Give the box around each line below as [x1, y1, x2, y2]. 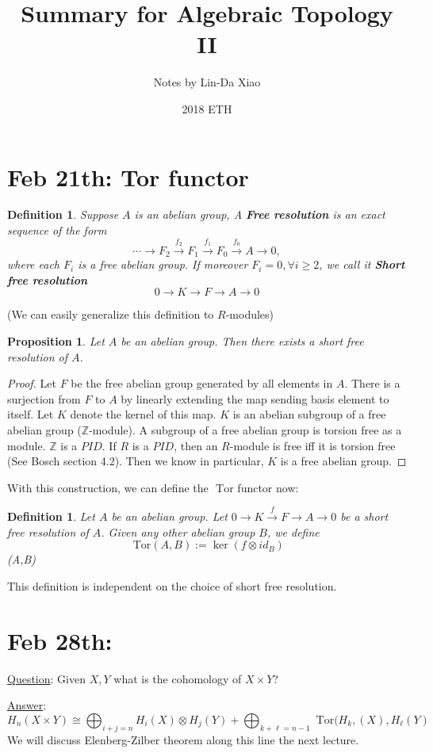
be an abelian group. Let [111, 508, 228, 525]
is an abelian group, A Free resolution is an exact [134, 206, 385, 223]
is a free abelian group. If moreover [78, 256, 248, 273]
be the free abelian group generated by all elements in [71, 375, 333, 392]
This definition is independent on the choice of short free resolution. [7, 577, 337, 594]
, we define [266, 523, 320, 540]
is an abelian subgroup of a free [232, 406, 386, 422]
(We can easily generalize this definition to [7, 306, 214, 323]
